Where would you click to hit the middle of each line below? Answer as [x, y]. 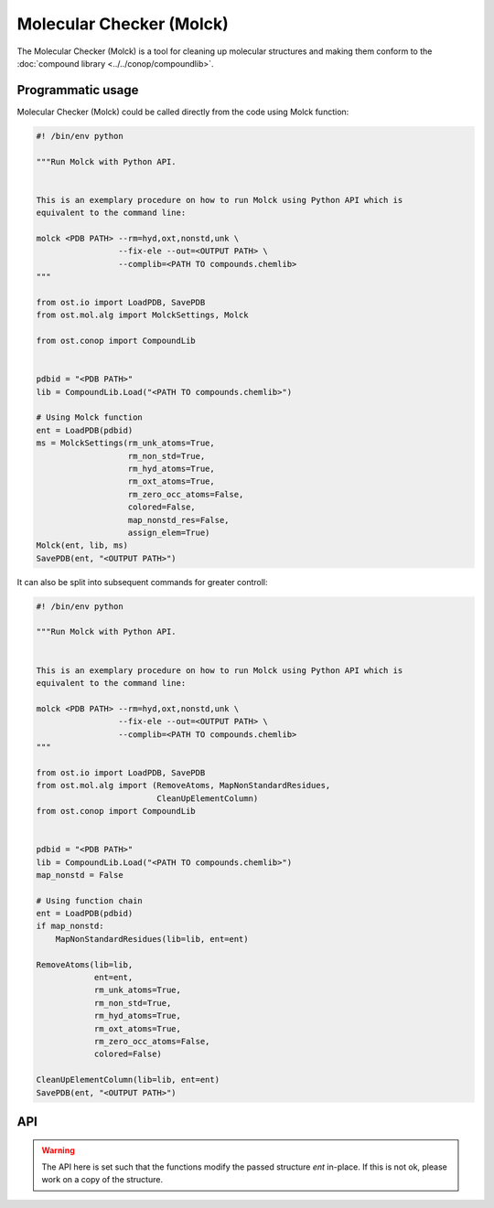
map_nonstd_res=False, [178, 520]
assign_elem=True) [169, 532]
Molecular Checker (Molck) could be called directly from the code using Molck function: [183, 112]
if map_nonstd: [70, 926]
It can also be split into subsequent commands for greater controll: [143, 582]
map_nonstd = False [80, 875]
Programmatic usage [78, 90]
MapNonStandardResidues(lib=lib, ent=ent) [152, 939]
